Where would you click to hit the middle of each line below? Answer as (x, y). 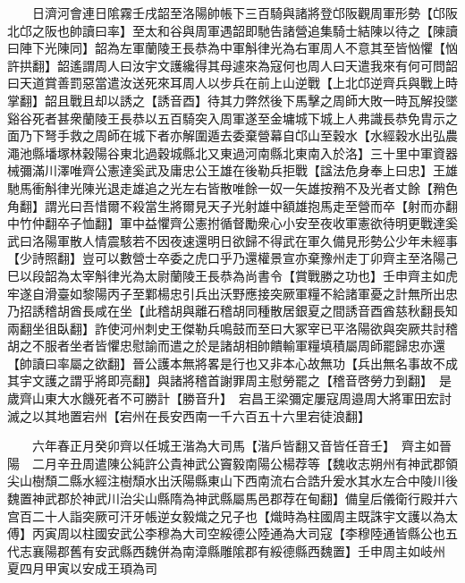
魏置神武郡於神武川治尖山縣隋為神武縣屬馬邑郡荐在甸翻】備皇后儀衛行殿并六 (232, 499)
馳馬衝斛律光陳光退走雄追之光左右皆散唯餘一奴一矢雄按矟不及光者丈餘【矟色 (232, 187)
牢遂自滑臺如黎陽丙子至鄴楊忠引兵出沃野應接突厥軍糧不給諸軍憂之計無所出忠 (232, 293)
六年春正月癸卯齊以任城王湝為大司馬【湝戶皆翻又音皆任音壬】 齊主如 (235, 446)
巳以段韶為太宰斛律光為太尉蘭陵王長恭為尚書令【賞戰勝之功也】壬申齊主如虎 (232, 275)
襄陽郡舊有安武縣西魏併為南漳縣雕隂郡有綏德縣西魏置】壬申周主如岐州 (238, 550)
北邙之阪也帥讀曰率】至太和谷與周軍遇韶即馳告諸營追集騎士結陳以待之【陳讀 (232, 30)
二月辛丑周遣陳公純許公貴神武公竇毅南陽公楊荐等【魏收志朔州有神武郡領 (245, 463)
